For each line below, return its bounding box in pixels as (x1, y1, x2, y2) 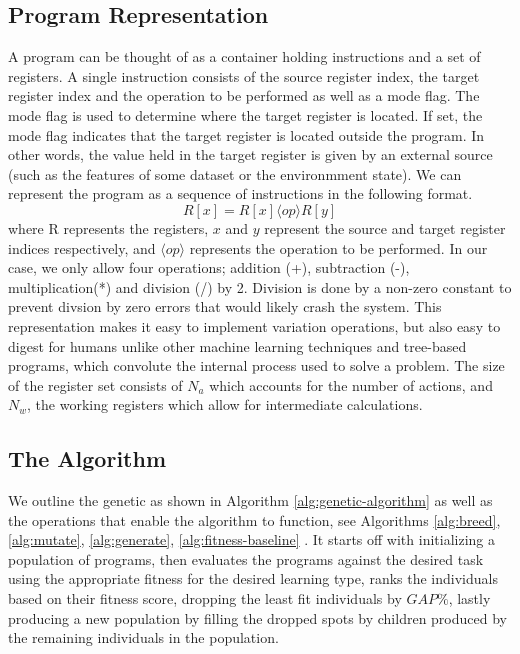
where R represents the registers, (8, 217, 209, 238)
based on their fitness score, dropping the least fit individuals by (8, 588, 402, 609)
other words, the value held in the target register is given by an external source (8, 144, 493, 165)
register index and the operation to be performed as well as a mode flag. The (8, 85, 480, 106)
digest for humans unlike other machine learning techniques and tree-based (8, 335, 467, 356)
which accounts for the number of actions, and (209, 374, 493, 395)
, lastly (448, 588, 491, 609)
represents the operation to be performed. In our (189, 237, 488, 258)
